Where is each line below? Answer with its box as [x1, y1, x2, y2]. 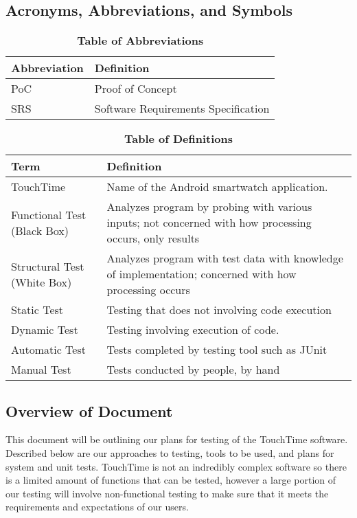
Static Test [11, 302, 64, 318]
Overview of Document [5, 400, 173, 421]
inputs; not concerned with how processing [106, 214, 312, 231]
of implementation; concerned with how [106, 266, 297, 282]
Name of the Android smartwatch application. [106, 179, 328, 195]
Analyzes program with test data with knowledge [106, 250, 343, 267]
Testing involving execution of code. [106, 322, 279, 338]
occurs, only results [106, 230, 200, 247]
